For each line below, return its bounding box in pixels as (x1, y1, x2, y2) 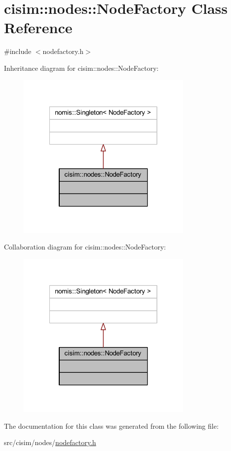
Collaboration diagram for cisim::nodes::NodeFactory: (4, 242, 166, 252)
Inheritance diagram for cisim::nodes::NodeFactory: (4, 62, 159, 73)
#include (4, 46, 32, 56)
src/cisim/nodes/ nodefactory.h (4, 437, 96, 448)
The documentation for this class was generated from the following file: (4, 420, 219, 431)
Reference (4, 17, 73, 38)
